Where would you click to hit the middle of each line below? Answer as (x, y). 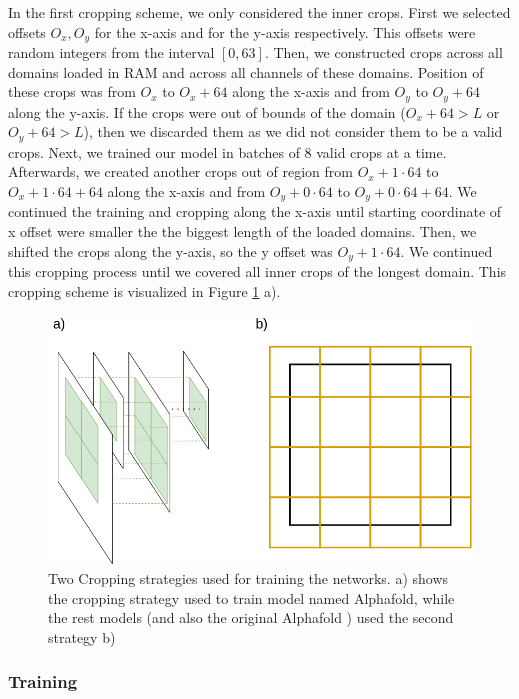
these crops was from (72, 91)
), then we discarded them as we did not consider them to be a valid (293, 131)
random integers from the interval (111, 52)
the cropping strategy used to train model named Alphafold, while (251, 597)
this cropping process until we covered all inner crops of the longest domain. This (257, 271)
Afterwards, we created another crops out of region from (180, 171)
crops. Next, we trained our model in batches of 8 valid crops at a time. (227, 151)
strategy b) (82, 636)
